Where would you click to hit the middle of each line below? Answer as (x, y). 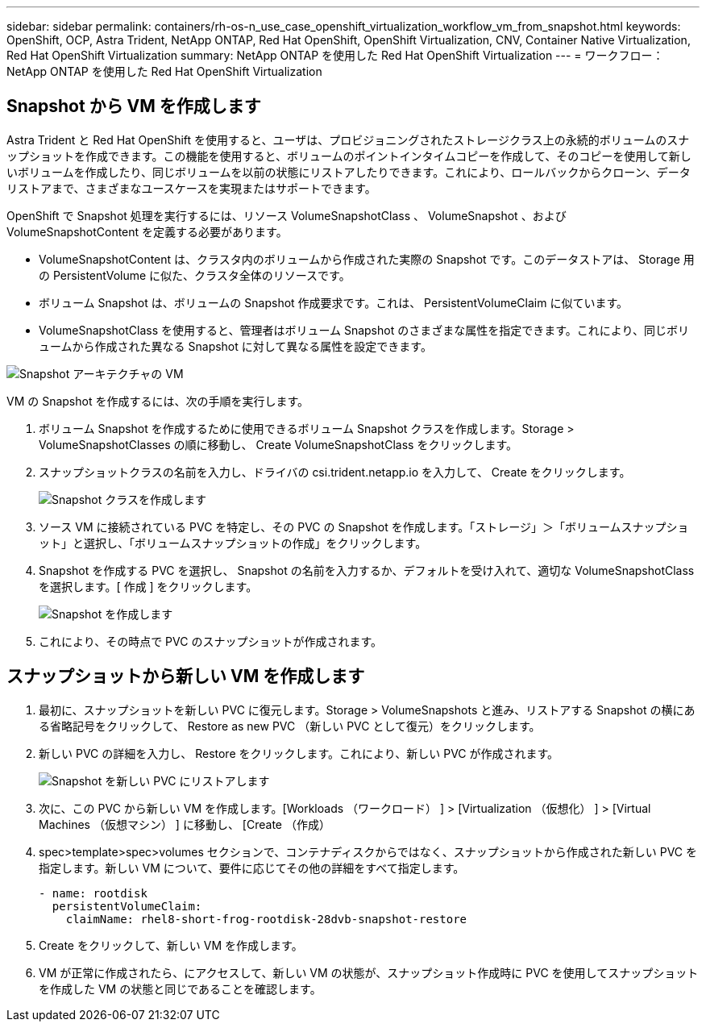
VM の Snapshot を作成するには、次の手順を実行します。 (158, 401)
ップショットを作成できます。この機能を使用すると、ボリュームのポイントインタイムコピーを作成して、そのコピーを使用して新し (349, 156)
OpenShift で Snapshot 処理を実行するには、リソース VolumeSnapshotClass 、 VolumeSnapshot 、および (287, 215)
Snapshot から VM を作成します (134, 106)
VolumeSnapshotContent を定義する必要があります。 (147, 231)
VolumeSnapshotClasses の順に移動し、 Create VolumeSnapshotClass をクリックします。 (278, 444)
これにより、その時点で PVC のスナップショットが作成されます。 (210, 641)
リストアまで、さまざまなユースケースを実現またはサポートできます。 (191, 188)
